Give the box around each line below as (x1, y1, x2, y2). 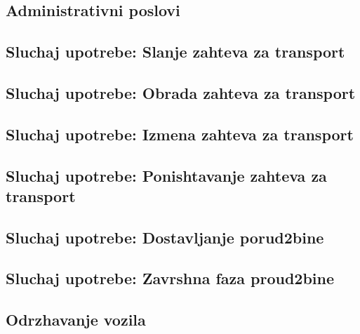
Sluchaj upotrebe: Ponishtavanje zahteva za (6, 164, 327, 186)
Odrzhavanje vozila (6, 309, 146, 330)
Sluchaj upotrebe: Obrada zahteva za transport (6, 81, 356, 103)
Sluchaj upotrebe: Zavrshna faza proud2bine (6, 267, 335, 289)
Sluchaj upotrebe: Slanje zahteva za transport (6, 41, 345, 62)
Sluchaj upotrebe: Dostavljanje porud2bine (6, 226, 324, 248)
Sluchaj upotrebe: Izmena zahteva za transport (6, 123, 354, 145)
